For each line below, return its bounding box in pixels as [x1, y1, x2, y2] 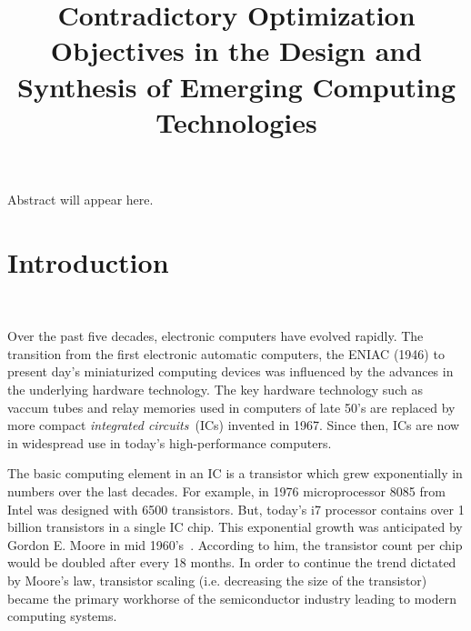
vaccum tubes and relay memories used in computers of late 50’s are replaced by [7, 397, 456, 416]
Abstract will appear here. [7, 189, 154, 208]
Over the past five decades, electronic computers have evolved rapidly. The [7, 326, 424, 346]
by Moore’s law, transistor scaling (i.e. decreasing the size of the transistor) [7, 570, 427, 589]
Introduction [7, 243, 169, 280]
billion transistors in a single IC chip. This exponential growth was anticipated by [7, 517, 463, 536]
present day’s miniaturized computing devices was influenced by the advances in [7, 362, 454, 381]
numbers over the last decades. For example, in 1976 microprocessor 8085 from [7, 482, 446, 500]
